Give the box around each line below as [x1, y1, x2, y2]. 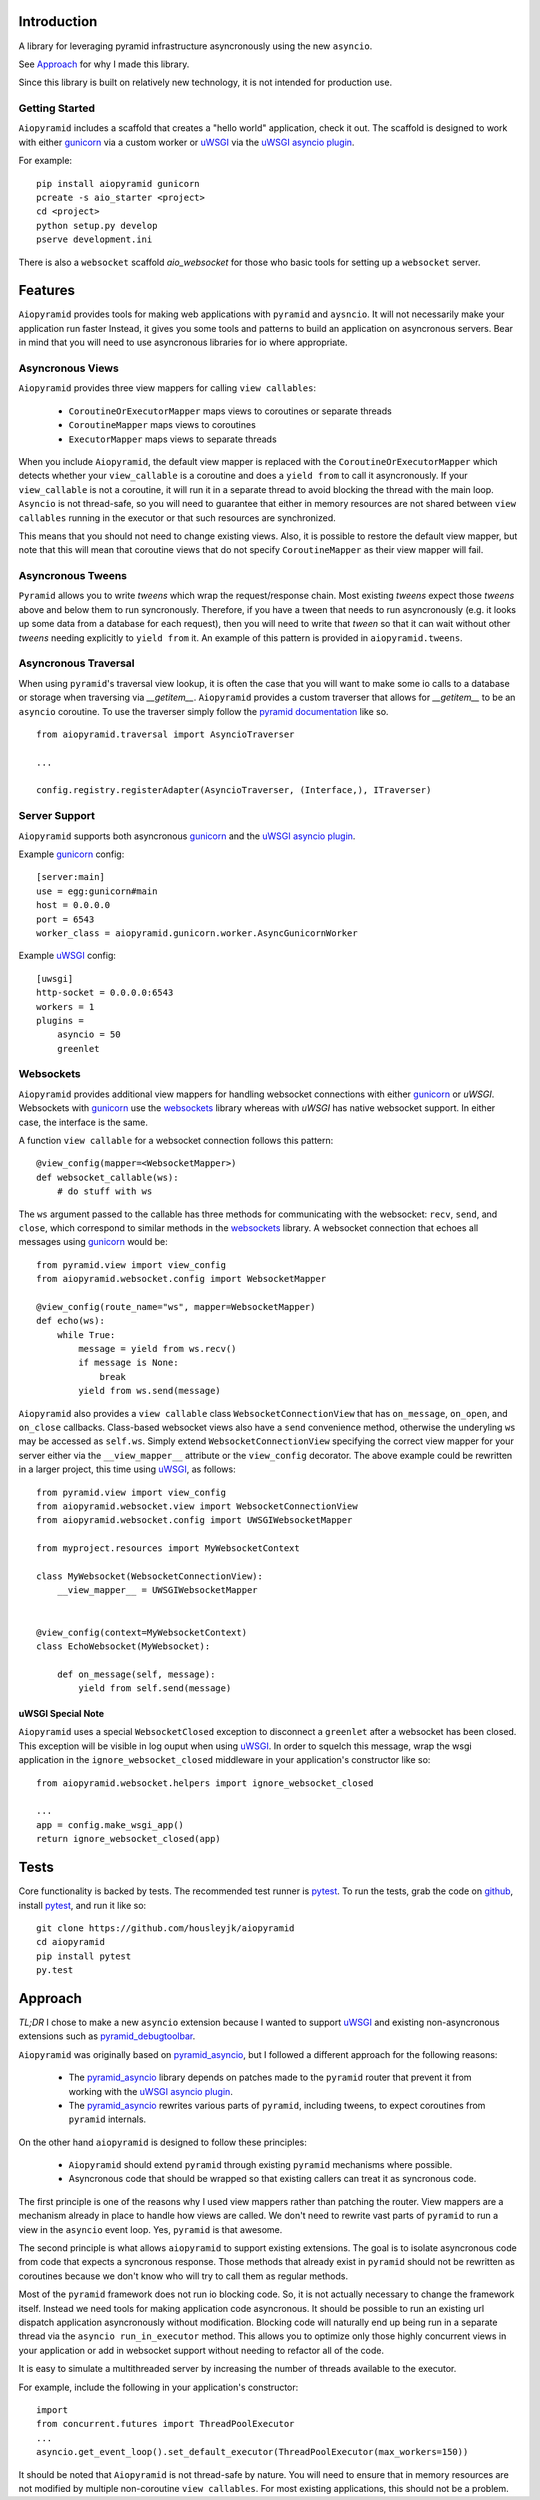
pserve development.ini [36, 234, 153, 245]
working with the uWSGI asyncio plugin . [68, 2085, 234, 2097]
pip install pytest [36, 1950, 132, 1962]
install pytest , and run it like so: [18, 1899, 147, 1911]
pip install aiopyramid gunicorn [36, 178, 200, 189]
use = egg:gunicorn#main [36, 885, 158, 897]
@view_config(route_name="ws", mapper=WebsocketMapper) [36, 1301, 316, 1312]
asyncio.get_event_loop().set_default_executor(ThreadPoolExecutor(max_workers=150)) [36, 2446, 469, 2458]
